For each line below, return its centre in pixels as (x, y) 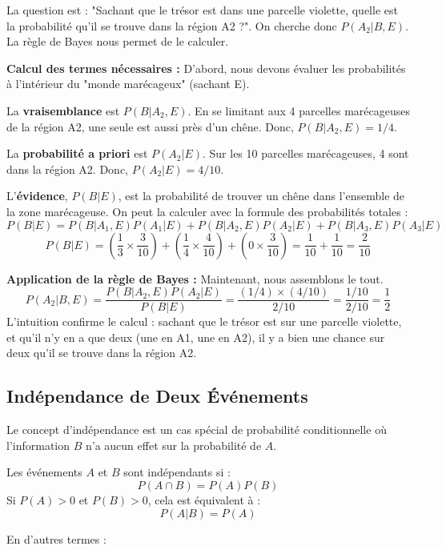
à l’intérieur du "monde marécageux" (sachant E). (128, 84)
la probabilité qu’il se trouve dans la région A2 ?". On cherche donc (172, 25)
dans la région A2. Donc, (67, 169)
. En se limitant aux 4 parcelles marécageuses (299, 110)
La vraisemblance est (63, 110)
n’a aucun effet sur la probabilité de (173, 445)
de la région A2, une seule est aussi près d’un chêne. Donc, (150, 126)
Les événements (44, 472)
